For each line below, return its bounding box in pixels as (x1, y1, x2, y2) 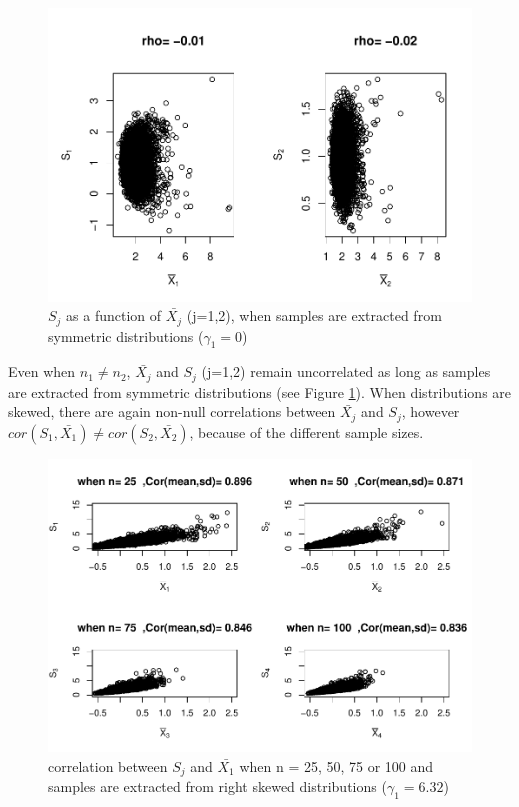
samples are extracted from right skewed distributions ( (48, 776, 387, 797)
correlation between (48, 756, 168, 776)
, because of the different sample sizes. (189, 421, 424, 442)
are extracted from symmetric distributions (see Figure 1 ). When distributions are (8, 381, 512, 402)
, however (401, 401, 460, 422)
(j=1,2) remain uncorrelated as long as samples (201, 361, 491, 382)
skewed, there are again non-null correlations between (8, 401, 336, 422)
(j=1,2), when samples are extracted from (186, 305, 442, 326)
